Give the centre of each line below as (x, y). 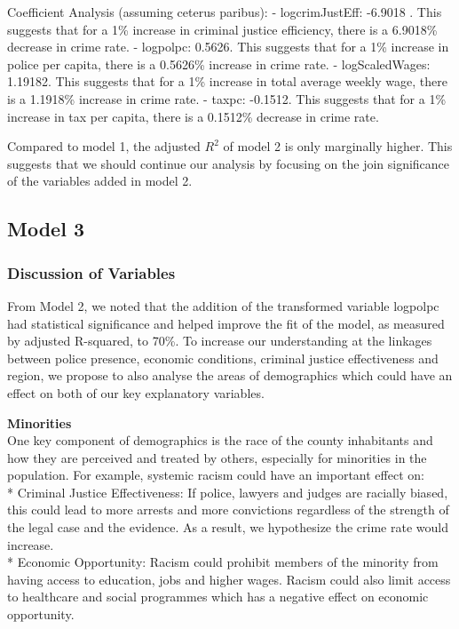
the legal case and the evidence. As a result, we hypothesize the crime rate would (228, 527)
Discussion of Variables (91, 272)
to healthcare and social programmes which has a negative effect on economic (218, 597)
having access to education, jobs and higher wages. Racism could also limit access (229, 579)
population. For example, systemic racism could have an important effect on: (216, 475)
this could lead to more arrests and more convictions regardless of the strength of (228, 510)
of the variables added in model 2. (100, 181)
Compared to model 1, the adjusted (104, 146)
